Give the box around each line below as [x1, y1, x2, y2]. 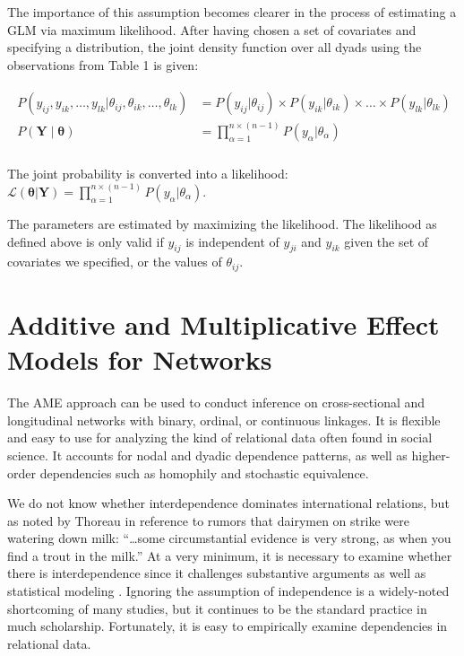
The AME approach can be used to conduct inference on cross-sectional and [7, 393, 425, 412]
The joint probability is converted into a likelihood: [7, 163, 288, 182]
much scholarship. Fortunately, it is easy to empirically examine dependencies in [7, 617, 448, 635]
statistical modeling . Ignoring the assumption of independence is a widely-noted [7, 582, 450, 600]
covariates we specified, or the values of [7, 252, 222, 271]
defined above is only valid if [7, 232, 164, 250]
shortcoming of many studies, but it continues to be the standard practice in [7, 599, 427, 617]
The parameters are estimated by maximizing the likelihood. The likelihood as [7, 214, 437, 232]
